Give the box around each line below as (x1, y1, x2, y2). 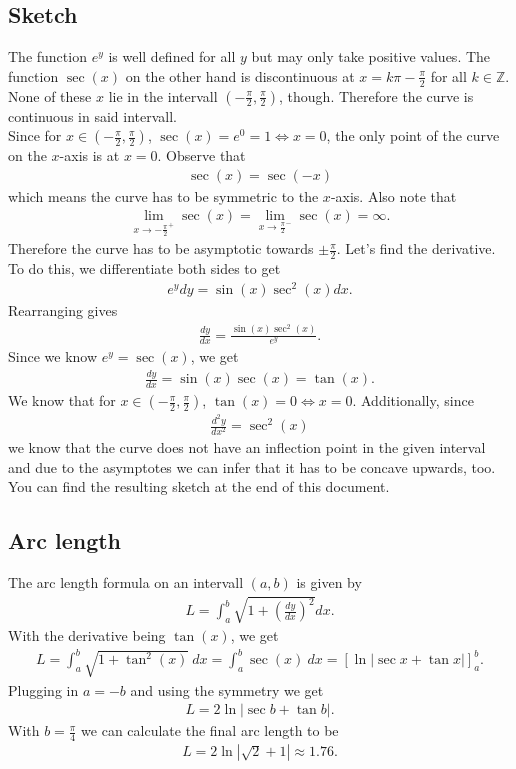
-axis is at (59, 145, 120, 166)
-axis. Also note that (330, 185, 457, 206)
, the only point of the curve (326, 125, 500, 146)
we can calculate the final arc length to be (81, 720, 339, 741)
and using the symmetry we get (130, 679, 324, 700)
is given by (296, 572, 362, 593)
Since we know (8, 346, 98, 367)
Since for (8, 125, 62, 146)
